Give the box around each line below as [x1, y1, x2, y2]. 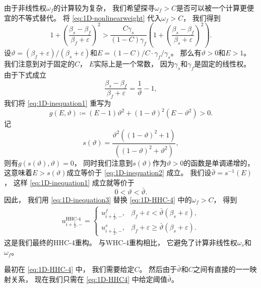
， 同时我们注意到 [74, 157, 133, 168]
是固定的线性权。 [194, 58, 251, 69]
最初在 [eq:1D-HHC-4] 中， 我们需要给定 [4, 263, 135, 274]
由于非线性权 [4, 3, 46, 13]
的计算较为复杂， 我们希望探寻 [53, 3, 155, 13]
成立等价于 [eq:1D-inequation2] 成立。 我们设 [67, 167, 212, 178]
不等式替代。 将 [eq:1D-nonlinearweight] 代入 [18, 12, 162, 23]
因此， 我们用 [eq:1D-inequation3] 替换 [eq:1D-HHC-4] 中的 [4, 194, 192, 204]
